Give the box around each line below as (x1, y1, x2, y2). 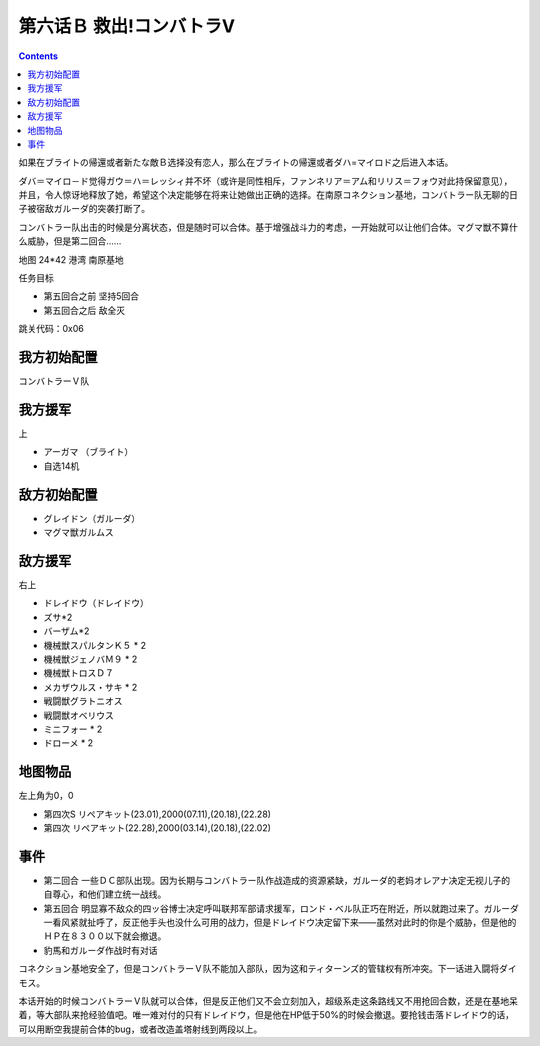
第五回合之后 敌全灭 (43, 304, 125, 316)
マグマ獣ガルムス (43, 526, 114, 539)
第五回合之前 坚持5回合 (43, 290, 140, 302)
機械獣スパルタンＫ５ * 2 (43, 639, 147, 651)
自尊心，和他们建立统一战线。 (43, 888, 167, 900)
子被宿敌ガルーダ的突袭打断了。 (18, 203, 150, 215)
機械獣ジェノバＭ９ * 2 (43, 653, 138, 665)
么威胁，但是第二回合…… (18, 235, 122, 247)
